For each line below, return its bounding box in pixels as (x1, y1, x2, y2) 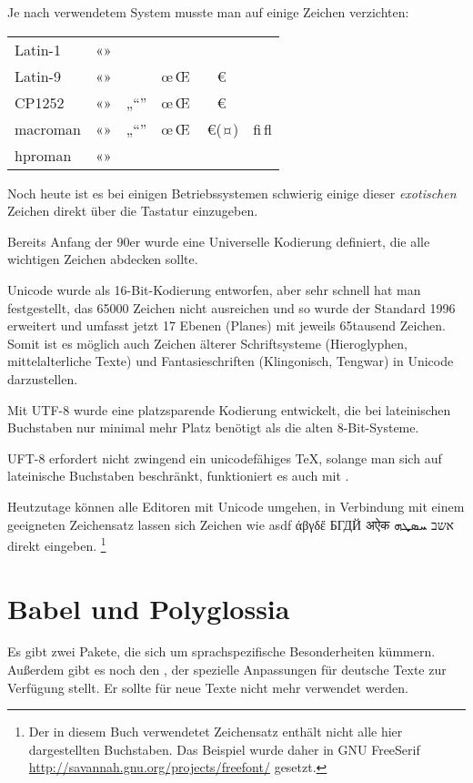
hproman (15, 144, 72, 166)
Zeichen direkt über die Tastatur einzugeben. (7, 201, 258, 220)
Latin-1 (15, 38, 61, 60)
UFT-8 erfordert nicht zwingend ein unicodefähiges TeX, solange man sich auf (7, 448, 442, 467)
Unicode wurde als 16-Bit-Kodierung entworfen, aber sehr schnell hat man (7, 280, 421, 299)
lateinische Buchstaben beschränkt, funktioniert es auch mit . (7, 466, 349, 485)
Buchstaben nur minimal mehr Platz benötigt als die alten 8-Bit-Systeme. (7, 418, 419, 437)
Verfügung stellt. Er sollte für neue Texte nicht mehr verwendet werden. (7, 677, 408, 697)
